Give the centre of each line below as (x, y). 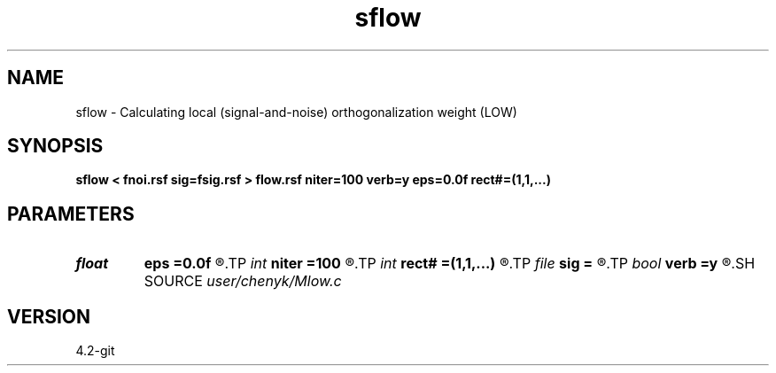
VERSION (49, 316)
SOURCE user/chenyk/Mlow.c (243, 281)
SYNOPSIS (55, 146)
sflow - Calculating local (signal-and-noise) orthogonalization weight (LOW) (296, 112)
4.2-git (95, 351)
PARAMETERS (71, 214)
